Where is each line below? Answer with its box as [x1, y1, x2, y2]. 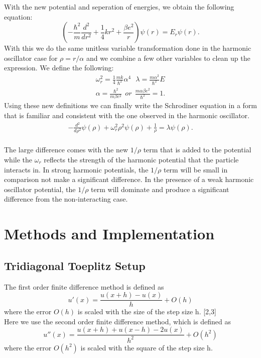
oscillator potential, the [4, 184, 76, 194]
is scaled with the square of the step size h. [80, 342, 213, 352]
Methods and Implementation [4, 223, 215, 244]
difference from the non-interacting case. [4, 194, 128, 204]
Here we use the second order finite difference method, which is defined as [4, 316, 231, 326]
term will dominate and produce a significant [91, 184, 229, 194]
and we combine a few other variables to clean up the [86, 52, 250, 63]
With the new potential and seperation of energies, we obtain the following [4, 2, 234, 12]
